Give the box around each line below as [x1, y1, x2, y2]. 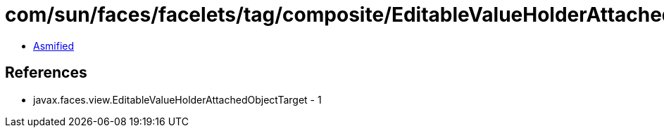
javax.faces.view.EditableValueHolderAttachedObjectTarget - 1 [33, 93, 322, 106]
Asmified [33, 39, 75, 52]
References [5, 64, 87, 82]
